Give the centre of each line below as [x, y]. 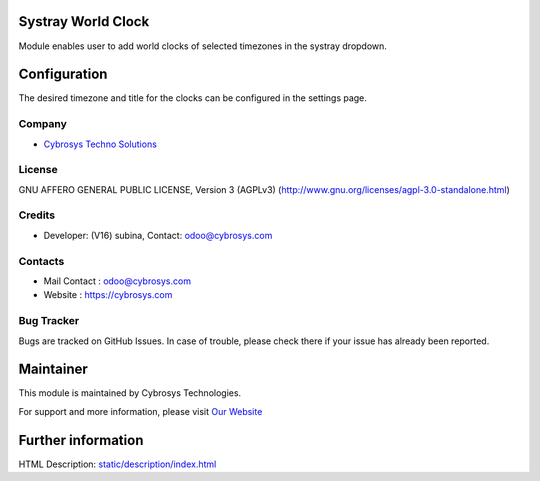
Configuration [63, 74]
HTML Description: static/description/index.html [117, 464]
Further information [81, 440]
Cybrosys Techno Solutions [100, 144]
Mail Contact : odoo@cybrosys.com [117, 281]
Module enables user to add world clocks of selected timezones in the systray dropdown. [202, 46]
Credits [36, 215]
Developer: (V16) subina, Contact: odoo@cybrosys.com [158, 235]
